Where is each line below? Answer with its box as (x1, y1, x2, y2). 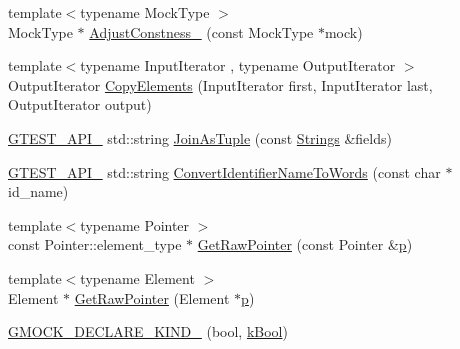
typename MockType (80, 2, 210, 22)
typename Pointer (80, 214, 190, 235)
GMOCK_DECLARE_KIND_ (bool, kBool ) (8, 321, 288, 342)
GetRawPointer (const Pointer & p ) (197, 234, 413, 255)
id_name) (8, 181, 69, 202)
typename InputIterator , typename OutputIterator (80, 55, 396, 76)
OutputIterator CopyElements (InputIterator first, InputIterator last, (8, 74, 433, 95)
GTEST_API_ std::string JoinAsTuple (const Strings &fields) (8, 127, 392, 148)
